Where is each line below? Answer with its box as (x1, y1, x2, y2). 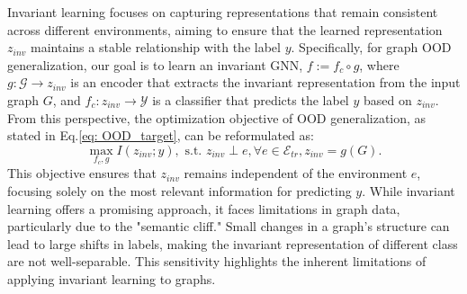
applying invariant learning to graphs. (7, 269, 216, 288)
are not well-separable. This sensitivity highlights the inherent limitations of (7, 252, 427, 271)
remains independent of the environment (184, 164, 408, 183)
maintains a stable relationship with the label (31, 38, 281, 57)
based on (363, 90, 412, 109)
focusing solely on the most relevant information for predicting (7, 181, 352, 200)
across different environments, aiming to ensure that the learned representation (7, 20, 443, 39)
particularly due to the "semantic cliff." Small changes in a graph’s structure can (7, 217, 450, 236)
